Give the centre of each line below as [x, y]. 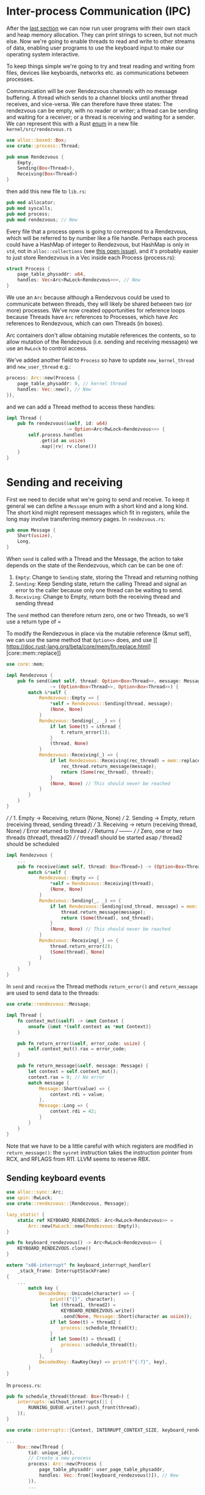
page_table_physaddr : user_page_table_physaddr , [102, 1470]
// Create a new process [60, 1458]
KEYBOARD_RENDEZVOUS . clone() [54, 1248]
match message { [49, 1083]
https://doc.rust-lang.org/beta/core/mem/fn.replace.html [78, 646]
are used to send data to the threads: [53, 993]
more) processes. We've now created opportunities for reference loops [95, 311]
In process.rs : [24, 1385]
